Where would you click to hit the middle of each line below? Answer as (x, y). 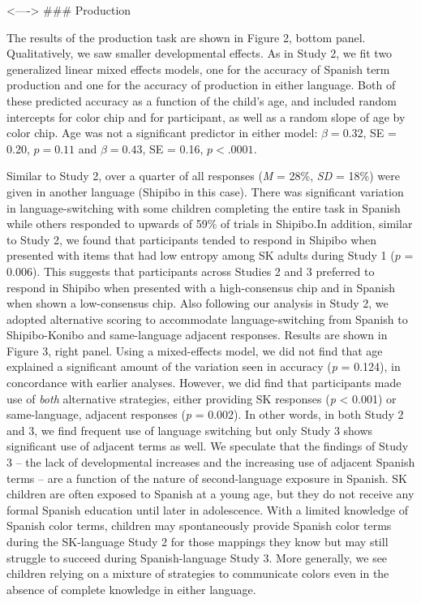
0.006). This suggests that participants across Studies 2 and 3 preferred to (191, 271)
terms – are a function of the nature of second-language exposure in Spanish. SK (207, 478)
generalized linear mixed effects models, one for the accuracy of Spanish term (198, 69)
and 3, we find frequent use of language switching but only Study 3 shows (190, 430)
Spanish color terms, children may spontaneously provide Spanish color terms (199, 525)
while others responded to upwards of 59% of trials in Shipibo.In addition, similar (210, 224)
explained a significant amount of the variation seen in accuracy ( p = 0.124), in (204, 366)
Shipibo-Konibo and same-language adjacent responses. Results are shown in (197, 335)
